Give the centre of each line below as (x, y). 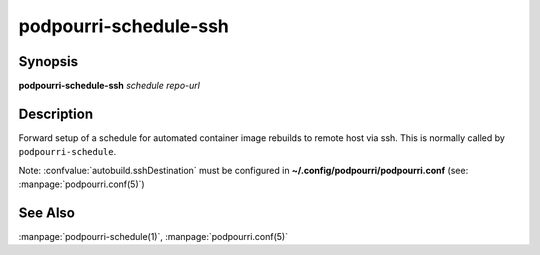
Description (56, 113)
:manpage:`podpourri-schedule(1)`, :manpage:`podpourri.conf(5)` (153, 237)
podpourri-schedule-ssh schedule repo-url (109, 86)
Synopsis (48, 61)
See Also (46, 212)
